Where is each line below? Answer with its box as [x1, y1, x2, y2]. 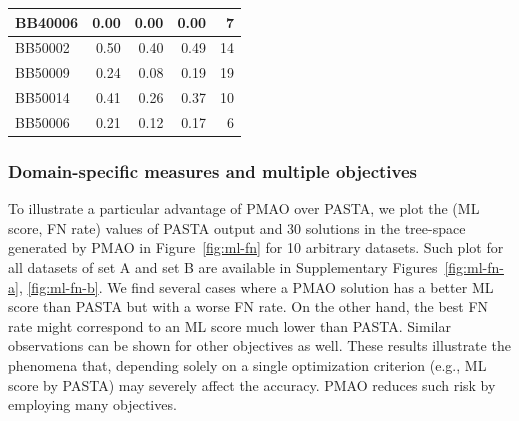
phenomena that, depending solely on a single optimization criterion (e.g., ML [8, 354, 487, 375]
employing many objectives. [8, 394, 177, 415]
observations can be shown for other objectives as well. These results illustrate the [8, 335, 511, 356]
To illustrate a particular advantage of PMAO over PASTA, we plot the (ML [8, 198, 480, 219]
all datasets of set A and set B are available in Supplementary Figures [8, 256, 438, 277]
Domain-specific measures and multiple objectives [8, 158, 417, 183]
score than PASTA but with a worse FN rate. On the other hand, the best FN [8, 296, 489, 317]
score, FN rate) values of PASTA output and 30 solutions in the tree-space [8, 217, 466, 238]
